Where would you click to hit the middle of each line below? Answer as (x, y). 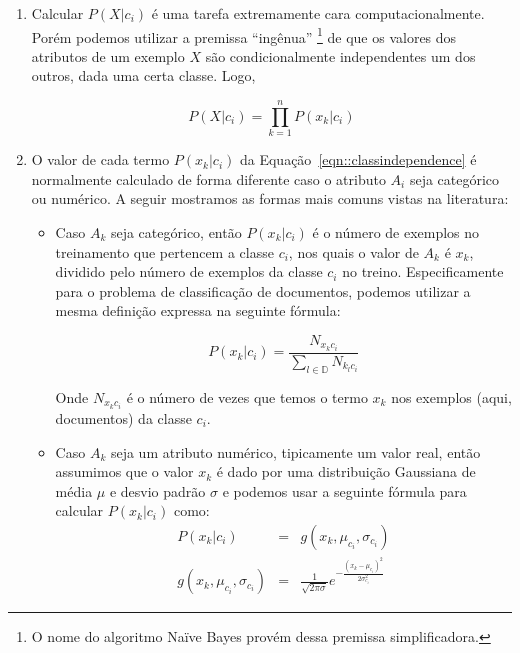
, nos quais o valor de (353, 251)
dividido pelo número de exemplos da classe (189, 271)
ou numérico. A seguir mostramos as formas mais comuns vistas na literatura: (270, 198)
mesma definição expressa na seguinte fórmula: (198, 310)
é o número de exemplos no (396, 231)
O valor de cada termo (100, 159)
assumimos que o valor (124, 471)
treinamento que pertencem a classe (164, 251)
